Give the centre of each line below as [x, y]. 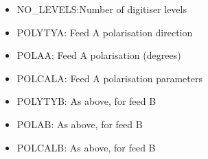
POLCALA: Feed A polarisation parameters [109, 78]
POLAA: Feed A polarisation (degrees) [99, 55]
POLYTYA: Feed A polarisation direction [105, 32]
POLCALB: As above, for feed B [86, 147]
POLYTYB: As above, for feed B [86, 101]
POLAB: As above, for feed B [80, 124]
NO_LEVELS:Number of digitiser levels [102, 9]
